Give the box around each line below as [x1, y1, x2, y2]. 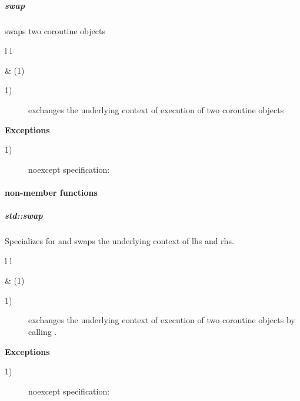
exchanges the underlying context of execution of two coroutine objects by [28, 314, 295, 326]
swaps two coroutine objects [5, 24, 105, 37]
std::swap [5, 209, 43, 222]
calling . [28, 326, 57, 338]
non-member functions [5, 186, 98, 198]
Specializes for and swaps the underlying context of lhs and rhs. [5, 235, 234, 247]
